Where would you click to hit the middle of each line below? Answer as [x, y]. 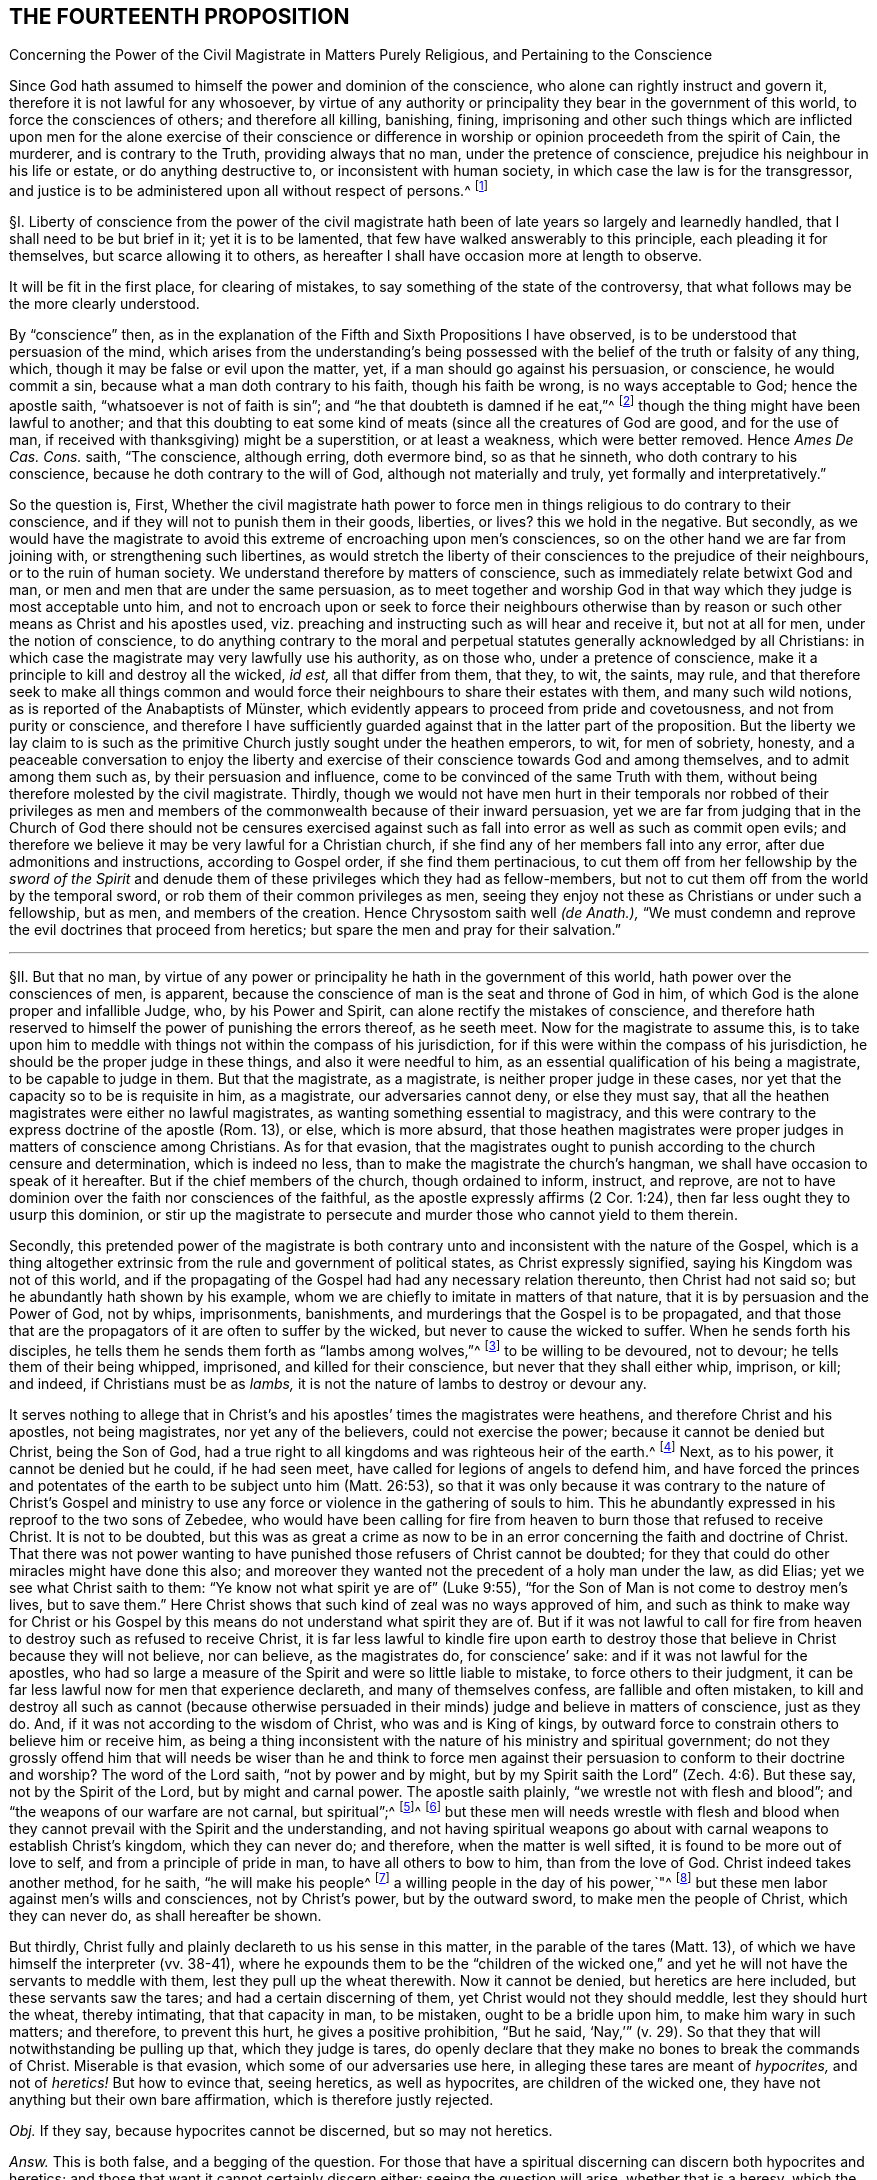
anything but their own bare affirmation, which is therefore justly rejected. [251, 2100]
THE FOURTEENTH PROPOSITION [179, 16]
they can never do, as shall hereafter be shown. [165, 1916]
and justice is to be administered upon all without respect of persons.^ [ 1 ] [248, 189]
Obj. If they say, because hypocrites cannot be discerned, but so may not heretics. [281, 2131]
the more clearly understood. [104, 304]
